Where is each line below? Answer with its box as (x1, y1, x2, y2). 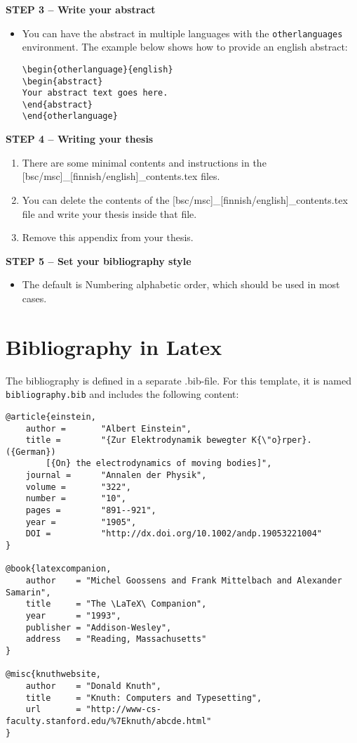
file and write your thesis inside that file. (22, 206, 197, 221)
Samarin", (6, 587, 51, 597)
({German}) (6, 446, 56, 457)
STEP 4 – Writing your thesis (6, 131, 154, 146)
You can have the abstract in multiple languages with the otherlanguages (22, 25, 343, 40)
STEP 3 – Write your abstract (6, 2, 156, 16)
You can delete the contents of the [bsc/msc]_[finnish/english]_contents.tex (22, 192, 348, 207)
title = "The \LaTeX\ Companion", (25, 599, 207, 609)
